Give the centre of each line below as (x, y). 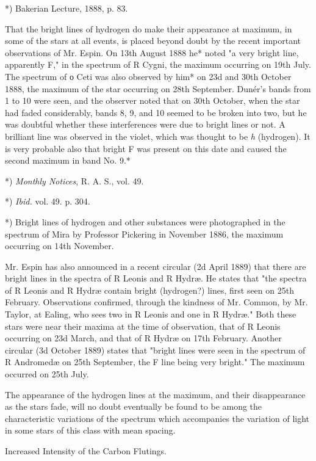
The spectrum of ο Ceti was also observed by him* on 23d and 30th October (148, 76)
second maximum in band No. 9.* (68, 160)
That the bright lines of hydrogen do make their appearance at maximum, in (149, 28)
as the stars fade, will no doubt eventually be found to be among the (134, 406)
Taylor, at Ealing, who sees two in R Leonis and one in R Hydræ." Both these (151, 314)
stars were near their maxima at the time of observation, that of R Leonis (143, 326)
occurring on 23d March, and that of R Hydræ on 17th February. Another (143, 338)
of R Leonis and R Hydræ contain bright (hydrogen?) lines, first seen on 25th (149, 290)
